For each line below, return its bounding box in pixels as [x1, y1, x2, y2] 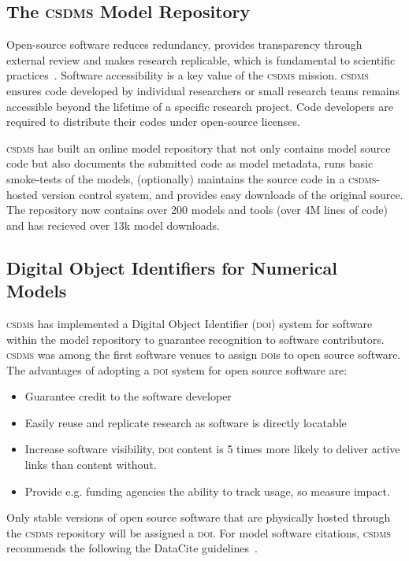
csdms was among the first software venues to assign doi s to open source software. [6, 346, 401, 363]
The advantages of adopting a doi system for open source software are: [6, 361, 348, 378]
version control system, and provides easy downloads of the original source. [41, 186, 403, 202]
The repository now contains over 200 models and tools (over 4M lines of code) [6, 201, 388, 218]
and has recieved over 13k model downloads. [6, 216, 220, 233]
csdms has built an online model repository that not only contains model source [6, 139, 391, 156]
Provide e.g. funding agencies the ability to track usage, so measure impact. [24, 482, 390, 499]
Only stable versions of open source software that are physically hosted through [6, 509, 391, 526]
